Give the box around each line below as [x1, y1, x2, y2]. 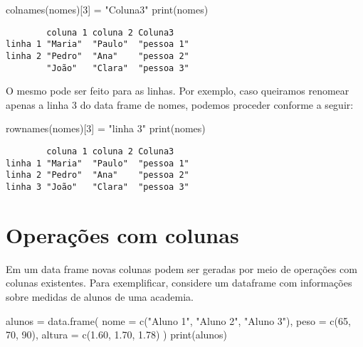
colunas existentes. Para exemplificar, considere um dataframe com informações [6, 275, 352, 290]
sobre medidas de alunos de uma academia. [6, 289, 194, 304]
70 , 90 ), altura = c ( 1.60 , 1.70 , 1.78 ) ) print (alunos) [6, 327, 228, 342]
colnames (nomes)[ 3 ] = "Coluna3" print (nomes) [6, 2, 209, 16]
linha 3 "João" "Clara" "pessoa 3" [6, 181, 189, 192]
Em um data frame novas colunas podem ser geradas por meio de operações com [6, 261, 357, 276]
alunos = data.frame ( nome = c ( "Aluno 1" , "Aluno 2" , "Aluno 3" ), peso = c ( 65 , [6, 313, 351, 328]
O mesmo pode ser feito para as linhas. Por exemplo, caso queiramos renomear [6, 83, 349, 98]
